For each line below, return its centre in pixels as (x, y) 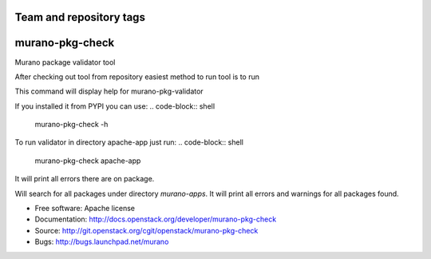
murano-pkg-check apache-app (88, 161)
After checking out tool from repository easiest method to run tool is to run (137, 77)
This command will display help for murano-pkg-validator (109, 91)
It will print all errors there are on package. (85, 179)
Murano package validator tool (65, 62)
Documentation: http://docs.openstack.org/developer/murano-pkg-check (156, 219)
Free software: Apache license (85, 209)
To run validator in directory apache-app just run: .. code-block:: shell (129, 142)
